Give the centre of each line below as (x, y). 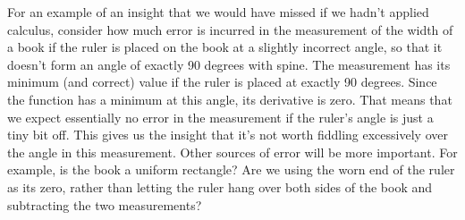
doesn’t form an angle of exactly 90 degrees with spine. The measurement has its (229, 64)
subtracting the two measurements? (105, 204)
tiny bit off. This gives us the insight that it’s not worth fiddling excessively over (228, 135)
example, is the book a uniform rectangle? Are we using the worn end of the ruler (231, 169)
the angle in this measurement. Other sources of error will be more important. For (232, 152)
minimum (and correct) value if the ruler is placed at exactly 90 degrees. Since (222, 82)
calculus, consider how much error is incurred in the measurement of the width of (230, 29)
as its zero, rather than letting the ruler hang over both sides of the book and (220, 186)
